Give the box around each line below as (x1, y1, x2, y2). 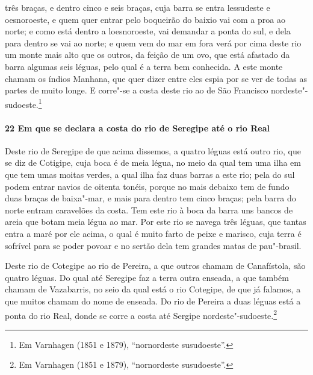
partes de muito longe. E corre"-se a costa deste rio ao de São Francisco (5, 84, 268, 96)
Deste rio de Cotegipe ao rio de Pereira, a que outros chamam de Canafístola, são (5, 259, 306, 272)
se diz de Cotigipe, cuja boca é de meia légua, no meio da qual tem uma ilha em (5, 156, 301, 169)
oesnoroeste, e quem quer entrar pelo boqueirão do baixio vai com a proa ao (5, 13, 285, 25)
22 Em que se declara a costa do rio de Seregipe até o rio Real (5, 121, 270, 134)
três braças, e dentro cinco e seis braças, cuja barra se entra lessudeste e (5, 1, 270, 13)
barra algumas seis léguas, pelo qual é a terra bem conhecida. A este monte (5, 60, 283, 72)
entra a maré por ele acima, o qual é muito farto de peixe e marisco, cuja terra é (5, 227, 302, 239)
